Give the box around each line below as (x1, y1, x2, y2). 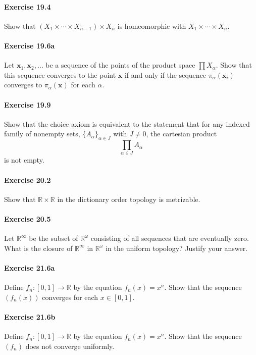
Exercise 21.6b (4, 312, 56, 322)
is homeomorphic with (117, 20, 186, 31)
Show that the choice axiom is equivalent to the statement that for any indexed (4, 118, 250, 129)
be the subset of (29, 233, 78, 243)
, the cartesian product (146, 128, 217, 139)
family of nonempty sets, (4, 128, 80, 139)
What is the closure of (4, 242, 73, 253)
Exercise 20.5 (4, 214, 51, 224)
